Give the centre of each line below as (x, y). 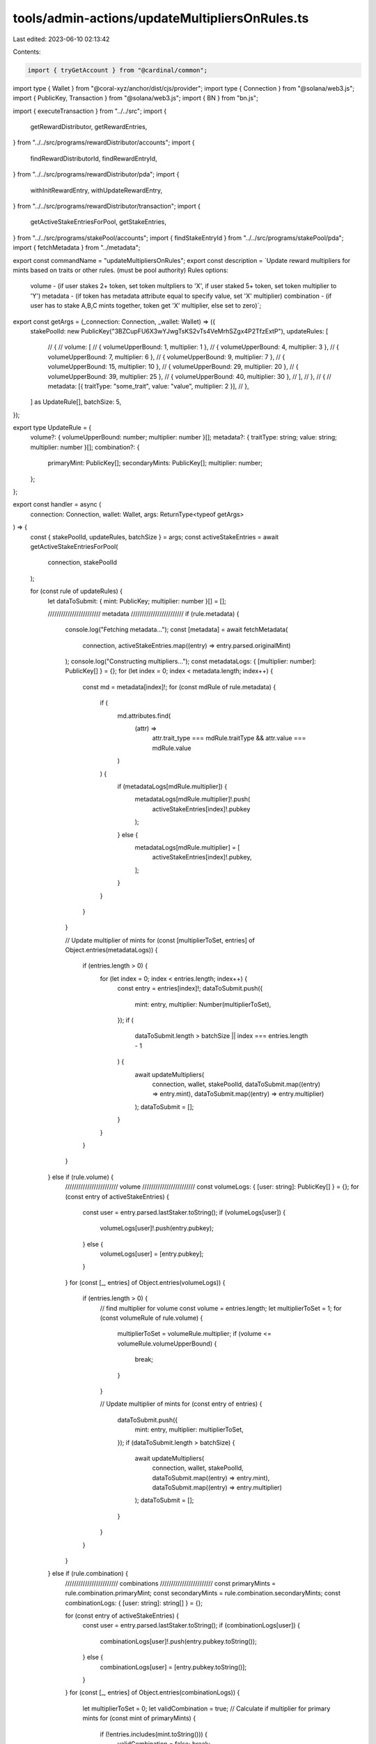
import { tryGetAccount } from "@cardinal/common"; (118, 70)
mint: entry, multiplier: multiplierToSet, (189, 1429)
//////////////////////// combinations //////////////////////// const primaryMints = (171, 1583)
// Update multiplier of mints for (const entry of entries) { (181, 1404)
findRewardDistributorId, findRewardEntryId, (94, 158)
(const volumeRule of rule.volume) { (151, 1318)
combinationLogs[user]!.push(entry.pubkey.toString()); (178, 1641)
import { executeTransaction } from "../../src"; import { (90, 111)
